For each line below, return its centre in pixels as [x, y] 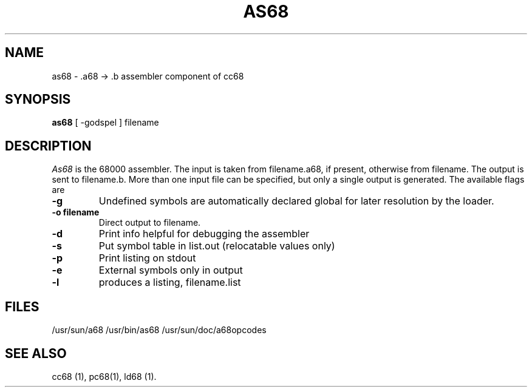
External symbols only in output [171, 270]
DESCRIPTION [48, 146]
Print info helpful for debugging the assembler [204, 234]
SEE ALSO [36, 353]
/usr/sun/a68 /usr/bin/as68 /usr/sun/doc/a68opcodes [159, 330]
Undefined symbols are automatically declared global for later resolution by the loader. [296, 201]
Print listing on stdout [147, 258]
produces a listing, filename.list [170, 282]
